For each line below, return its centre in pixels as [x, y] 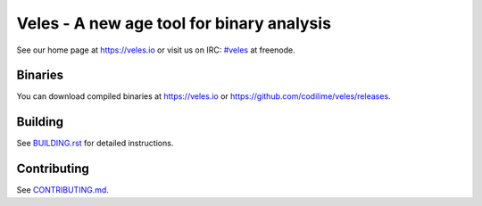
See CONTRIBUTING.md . [62, 190]
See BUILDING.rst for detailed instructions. [95, 144]
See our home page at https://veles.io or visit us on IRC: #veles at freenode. [156, 50]
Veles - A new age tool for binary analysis [174, 23]
